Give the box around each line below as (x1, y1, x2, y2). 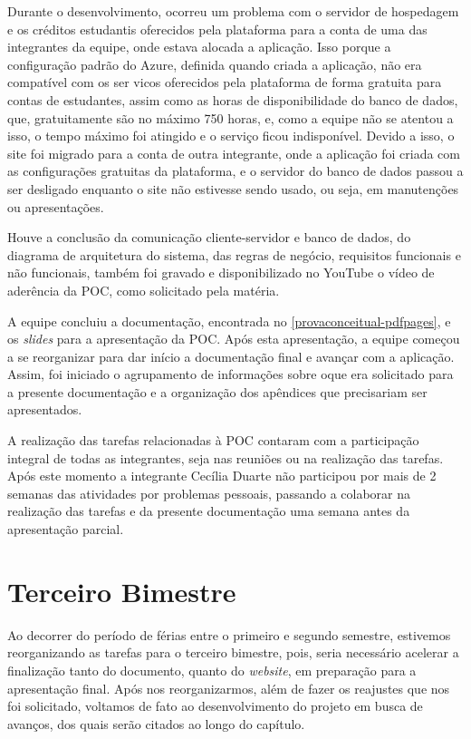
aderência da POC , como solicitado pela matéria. (7, 280, 280, 299)
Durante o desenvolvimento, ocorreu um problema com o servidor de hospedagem (7, 2, 459, 20)
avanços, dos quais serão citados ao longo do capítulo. (7, 714, 305, 733)
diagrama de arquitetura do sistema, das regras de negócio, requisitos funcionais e (7, 245, 461, 264)
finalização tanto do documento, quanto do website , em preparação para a (7, 660, 417, 679)
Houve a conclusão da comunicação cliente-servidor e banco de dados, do (7, 228, 411, 247)
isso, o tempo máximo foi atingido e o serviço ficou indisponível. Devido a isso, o (7, 126, 455, 145)
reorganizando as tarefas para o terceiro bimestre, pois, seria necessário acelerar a (7, 643, 459, 662)
